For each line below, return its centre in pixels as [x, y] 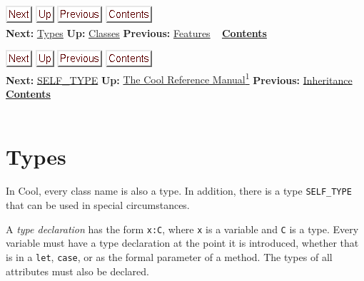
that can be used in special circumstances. [98, 205]
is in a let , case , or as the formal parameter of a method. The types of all [169, 256]
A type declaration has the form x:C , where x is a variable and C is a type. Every [182, 229]
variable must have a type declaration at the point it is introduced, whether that [182, 243]
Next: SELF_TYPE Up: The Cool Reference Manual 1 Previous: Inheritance [179, 78]
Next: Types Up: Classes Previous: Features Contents [136, 32]
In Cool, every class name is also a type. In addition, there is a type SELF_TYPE [179, 191]
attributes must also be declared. [77, 271]
